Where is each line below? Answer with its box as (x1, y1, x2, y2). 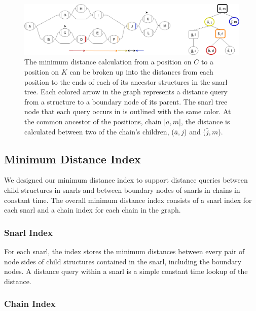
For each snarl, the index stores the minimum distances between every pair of (4, 246, 245, 256)
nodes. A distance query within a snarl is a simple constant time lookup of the (4, 266, 248, 277)
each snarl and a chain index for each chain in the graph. (4, 204, 181, 215)
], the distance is (179, 116, 230, 126)
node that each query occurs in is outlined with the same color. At (24, 106, 231, 117)
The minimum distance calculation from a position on (24, 56, 192, 67)
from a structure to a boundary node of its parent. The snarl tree (24, 96, 228, 107)
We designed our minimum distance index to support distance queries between (4, 175, 248, 185)
